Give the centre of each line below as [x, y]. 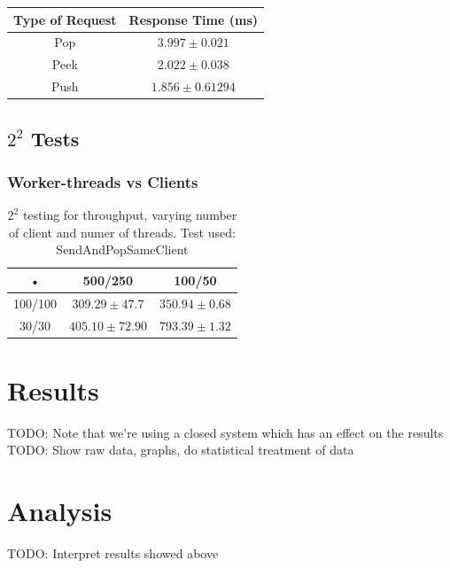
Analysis [60, 511]
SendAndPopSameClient [122, 249]
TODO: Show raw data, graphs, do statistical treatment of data [181, 450]
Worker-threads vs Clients [103, 181]
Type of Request [65, 19]
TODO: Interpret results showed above [113, 553]
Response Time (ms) [194, 19]
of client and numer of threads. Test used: [122, 232]
